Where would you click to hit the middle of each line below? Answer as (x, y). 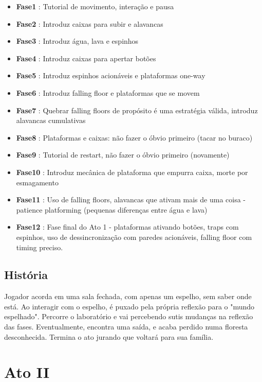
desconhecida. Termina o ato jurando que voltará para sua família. (109, 336)
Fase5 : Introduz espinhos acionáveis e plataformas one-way (111, 75)
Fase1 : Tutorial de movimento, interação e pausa (95, 6)
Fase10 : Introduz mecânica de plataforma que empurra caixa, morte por (132, 172)
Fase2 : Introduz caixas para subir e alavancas (90, 23)
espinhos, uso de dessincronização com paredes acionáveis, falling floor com (134, 237)
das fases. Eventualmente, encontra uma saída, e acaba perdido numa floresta (126, 327)
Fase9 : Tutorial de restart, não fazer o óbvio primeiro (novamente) (123, 155)
